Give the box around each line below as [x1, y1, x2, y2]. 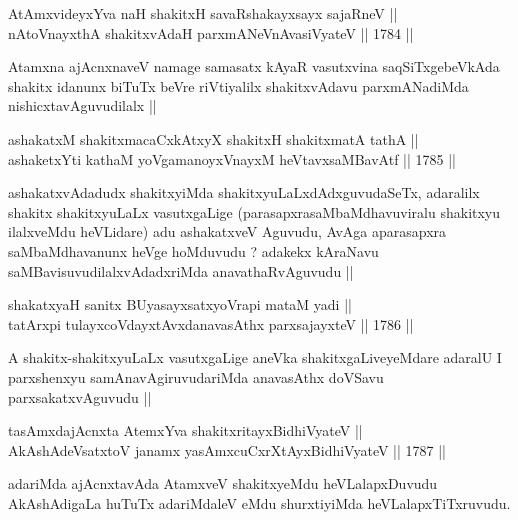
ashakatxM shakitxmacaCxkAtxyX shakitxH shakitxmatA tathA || [8, 128, 419, 149]
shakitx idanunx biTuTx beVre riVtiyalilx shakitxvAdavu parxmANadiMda [8, 75, 469, 96]
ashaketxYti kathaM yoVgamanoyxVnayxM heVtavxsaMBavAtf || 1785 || [8, 148, 456, 169]
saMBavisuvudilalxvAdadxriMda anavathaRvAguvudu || [8, 260, 354, 281]
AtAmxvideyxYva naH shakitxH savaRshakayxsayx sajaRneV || [8, 3, 398, 23]
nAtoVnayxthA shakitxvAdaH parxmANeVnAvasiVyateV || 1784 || [8, 22, 414, 43]
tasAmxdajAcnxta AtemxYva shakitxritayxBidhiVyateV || [8, 420, 363, 441]
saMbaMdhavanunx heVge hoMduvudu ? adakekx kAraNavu [8, 240, 379, 261]
